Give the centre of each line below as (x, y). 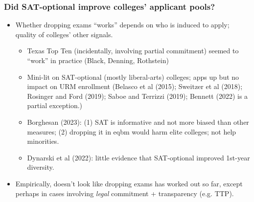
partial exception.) (55, 105)
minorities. (43, 141)
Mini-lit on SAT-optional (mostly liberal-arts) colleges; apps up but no (133, 77)
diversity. (41, 167)
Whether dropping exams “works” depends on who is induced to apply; (122, 25)
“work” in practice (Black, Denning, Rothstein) (98, 60)
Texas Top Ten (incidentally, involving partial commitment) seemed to (133, 51)
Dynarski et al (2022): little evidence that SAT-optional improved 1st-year (139, 157)
